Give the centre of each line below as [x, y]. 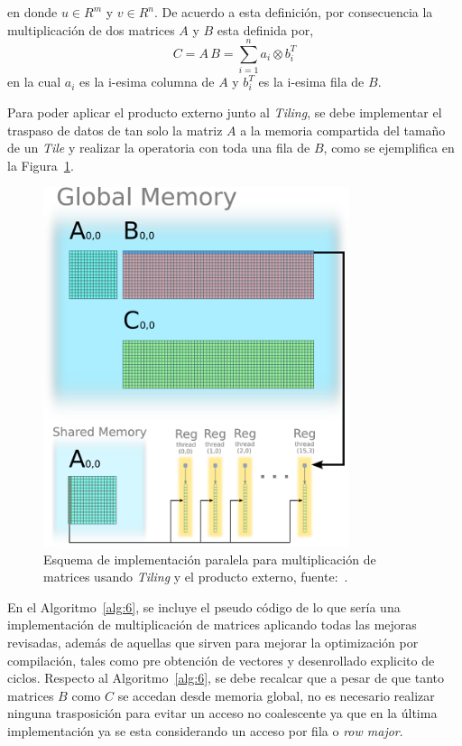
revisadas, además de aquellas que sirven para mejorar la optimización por [213, 642]
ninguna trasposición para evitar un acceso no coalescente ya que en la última [222, 713]
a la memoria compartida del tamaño [343, 130]
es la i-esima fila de [311, 82]
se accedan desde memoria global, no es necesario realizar [276, 695]
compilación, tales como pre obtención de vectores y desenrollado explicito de [221, 660]
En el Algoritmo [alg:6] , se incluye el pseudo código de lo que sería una [204, 606]
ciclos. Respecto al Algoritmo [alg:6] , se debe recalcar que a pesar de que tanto [226, 678]
